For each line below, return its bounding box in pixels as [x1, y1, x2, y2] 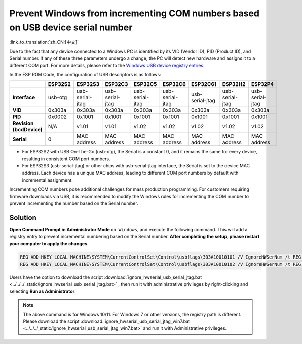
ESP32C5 [133, 81, 157, 88]
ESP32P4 [251, 81, 274, 88]
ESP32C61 [191, 81, 217, 88]
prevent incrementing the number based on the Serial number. [9, 200, 138, 206]
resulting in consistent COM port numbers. [22, 156, 110, 162]
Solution [9, 213, 36, 222]
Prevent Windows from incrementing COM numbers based [9, 8, 259, 19]
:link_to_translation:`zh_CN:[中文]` [9, 39, 79, 45]
